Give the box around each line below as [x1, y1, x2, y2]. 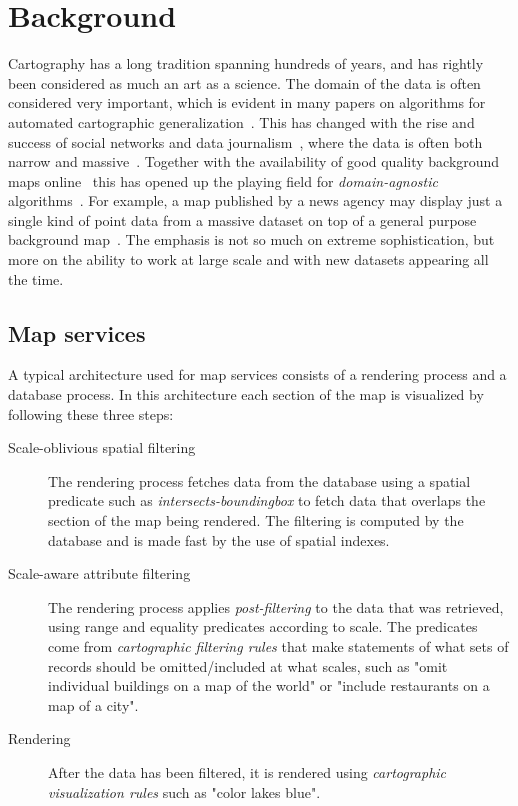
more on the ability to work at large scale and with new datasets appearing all [8, 249, 489, 270]
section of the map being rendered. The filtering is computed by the [48, 510, 464, 531]
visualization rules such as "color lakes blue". [48, 781, 321, 802]
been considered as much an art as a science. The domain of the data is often [8, 72, 481, 93]
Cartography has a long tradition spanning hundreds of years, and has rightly [8, 53, 484, 74]
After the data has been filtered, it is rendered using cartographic [48, 761, 447, 782]
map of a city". [48, 694, 139, 715]
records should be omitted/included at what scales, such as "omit [48, 655, 448, 676]
